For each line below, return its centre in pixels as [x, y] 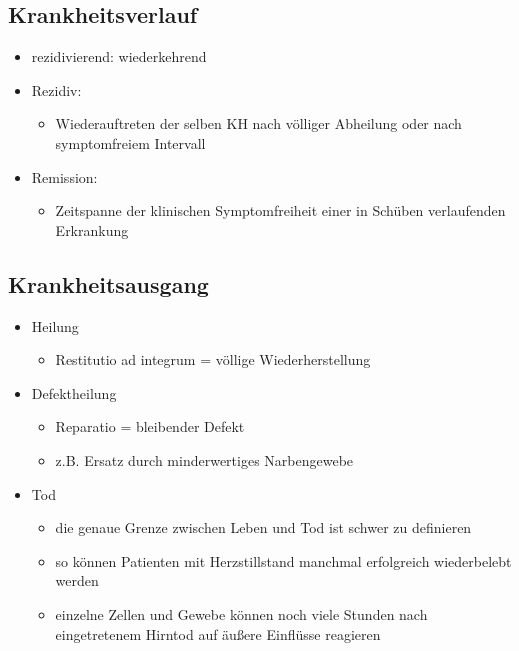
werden [77, 580]
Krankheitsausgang [108, 283]
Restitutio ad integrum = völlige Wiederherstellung [213, 359]
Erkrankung [92, 229]
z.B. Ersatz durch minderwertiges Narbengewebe [204, 459]
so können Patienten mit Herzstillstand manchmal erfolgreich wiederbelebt [283, 560]
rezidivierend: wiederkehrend [119, 56]
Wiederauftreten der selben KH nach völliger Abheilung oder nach [258, 123]
